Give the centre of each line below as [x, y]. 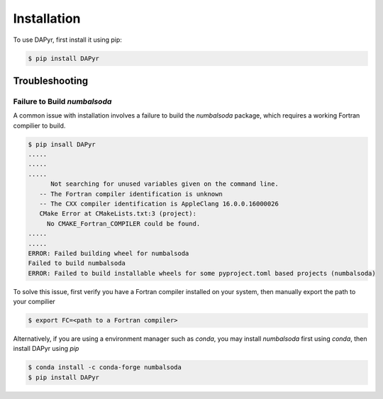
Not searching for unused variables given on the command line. [165, 184]
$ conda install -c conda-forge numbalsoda [105, 367]
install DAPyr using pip [46, 349]
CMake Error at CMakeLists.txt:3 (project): [118, 214]
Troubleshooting [51, 80]
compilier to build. [39, 125]
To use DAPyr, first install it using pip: [67, 40]
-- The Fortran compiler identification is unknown [131, 194]
